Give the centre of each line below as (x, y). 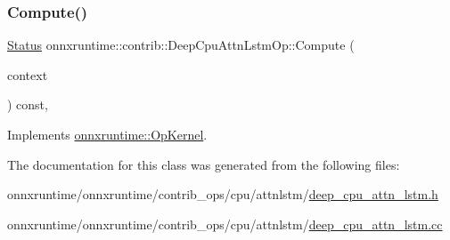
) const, (28, 104)
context (28, 74)
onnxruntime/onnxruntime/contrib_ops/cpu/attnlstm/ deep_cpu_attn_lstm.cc (225, 224)
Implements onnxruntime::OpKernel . (107, 134)
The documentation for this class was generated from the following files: (204, 164)
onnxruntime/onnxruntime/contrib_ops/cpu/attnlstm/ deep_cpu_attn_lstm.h (223, 194)
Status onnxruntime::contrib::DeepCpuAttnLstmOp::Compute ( (181, 45)
